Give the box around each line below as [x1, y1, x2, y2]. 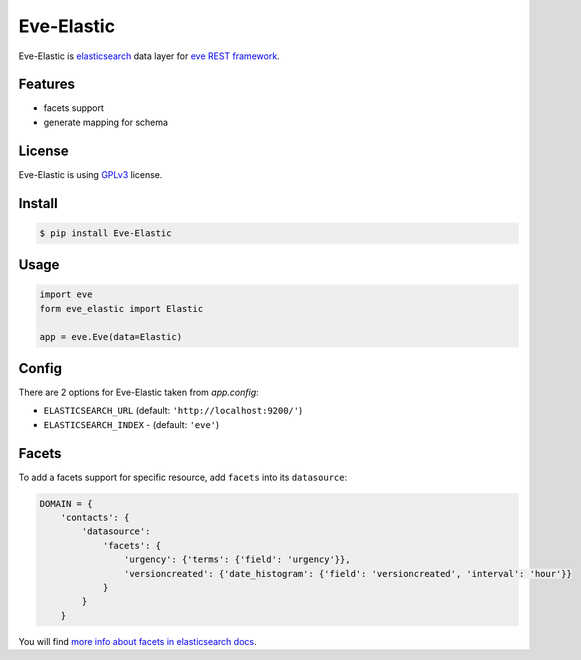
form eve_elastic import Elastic [39, 303, 204, 314]
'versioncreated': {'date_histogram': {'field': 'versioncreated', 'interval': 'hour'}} [123, 568, 572, 579]
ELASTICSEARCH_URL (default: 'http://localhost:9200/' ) [43, 405, 303, 417]
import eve [39, 289, 93, 300]
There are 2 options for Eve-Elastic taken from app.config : [18, 386, 259, 399]
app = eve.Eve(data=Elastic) [39, 331, 183, 342]
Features [18, 76, 75, 93]
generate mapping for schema [43, 116, 169, 128]
